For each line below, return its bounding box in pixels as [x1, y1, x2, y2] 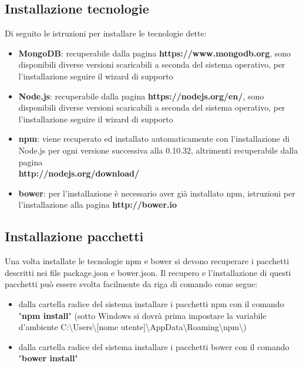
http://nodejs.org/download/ [18, 167, 140, 179]
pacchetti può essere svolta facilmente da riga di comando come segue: [5, 278, 258, 290]
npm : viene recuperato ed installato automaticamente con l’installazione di [18, 132, 290, 145]
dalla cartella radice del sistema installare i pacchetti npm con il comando [18, 297, 284, 310]
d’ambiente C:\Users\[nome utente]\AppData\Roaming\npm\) [18, 321, 247, 333]
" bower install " [18, 352, 78, 364]
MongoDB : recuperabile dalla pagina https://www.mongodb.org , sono [18, 46, 291, 59]
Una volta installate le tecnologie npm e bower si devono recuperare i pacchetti [5, 255, 289, 267]
